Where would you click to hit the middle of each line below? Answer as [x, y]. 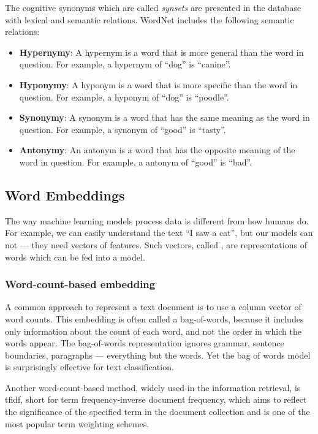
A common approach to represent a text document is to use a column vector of [153, 307]
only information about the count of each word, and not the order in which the [153, 331]
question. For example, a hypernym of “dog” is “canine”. [125, 64]
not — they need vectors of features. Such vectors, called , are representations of [156, 244]
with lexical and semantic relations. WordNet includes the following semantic [150, 19]
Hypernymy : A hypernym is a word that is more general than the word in [161, 52]
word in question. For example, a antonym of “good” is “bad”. [136, 162]
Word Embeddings [65, 195]
